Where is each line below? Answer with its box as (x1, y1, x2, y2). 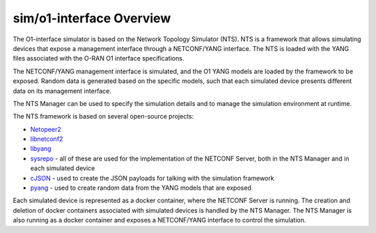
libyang (30, 144, 52, 153)
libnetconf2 (30, 135, 63, 143)
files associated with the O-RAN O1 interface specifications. (13, 54, 185, 63)
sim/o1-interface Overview (13, 10, 171, 26)
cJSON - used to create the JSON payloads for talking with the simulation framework (30, 174, 274, 182)
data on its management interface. (13, 87, 111, 95)
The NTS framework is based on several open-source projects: (13, 112, 194, 121)
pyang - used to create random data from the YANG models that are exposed (30, 183, 252, 192)
